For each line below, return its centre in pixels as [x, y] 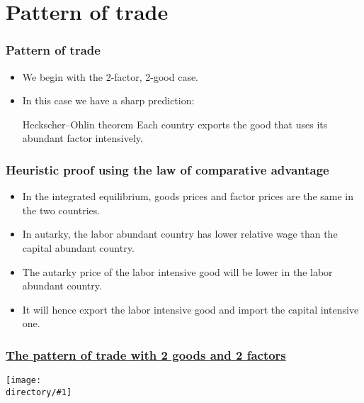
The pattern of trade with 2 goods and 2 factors [146, 354]
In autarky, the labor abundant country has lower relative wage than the [180, 234]
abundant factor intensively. [83, 138]
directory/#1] [39, 392]
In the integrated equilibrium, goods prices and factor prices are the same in [188, 196]
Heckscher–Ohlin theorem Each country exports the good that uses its [175, 124]
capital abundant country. [78, 247]
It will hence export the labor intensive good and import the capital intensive [190, 309]
